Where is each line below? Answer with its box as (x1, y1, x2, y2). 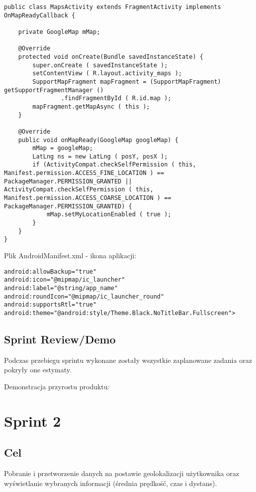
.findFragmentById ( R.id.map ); (61, 95, 171, 102)
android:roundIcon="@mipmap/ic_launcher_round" (4, 293, 165, 300)
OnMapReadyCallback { (4, 11, 76, 19)
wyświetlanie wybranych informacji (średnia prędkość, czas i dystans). (4, 478, 217, 488)
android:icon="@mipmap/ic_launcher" (4, 276, 125, 284)
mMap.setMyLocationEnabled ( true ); (46, 211, 171, 218)
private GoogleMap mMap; (18, 28, 100, 35)
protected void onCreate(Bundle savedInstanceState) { (18, 53, 203, 60)
